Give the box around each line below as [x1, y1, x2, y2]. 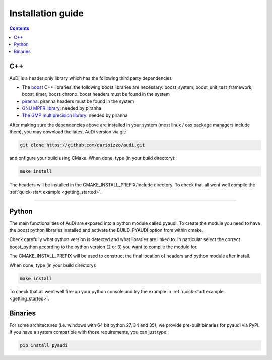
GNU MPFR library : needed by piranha [22, 105, 102, 111]
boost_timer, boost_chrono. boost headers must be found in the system [22, 91, 170, 97]
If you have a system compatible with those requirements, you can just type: [9, 329, 168, 335]
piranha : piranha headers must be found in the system [22, 98, 134, 104]
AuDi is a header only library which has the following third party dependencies [9, 75, 172, 81]
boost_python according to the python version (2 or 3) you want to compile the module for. [9, 244, 198, 250]
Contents [9, 25, 30, 31]
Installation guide [9, 8, 84, 19]
